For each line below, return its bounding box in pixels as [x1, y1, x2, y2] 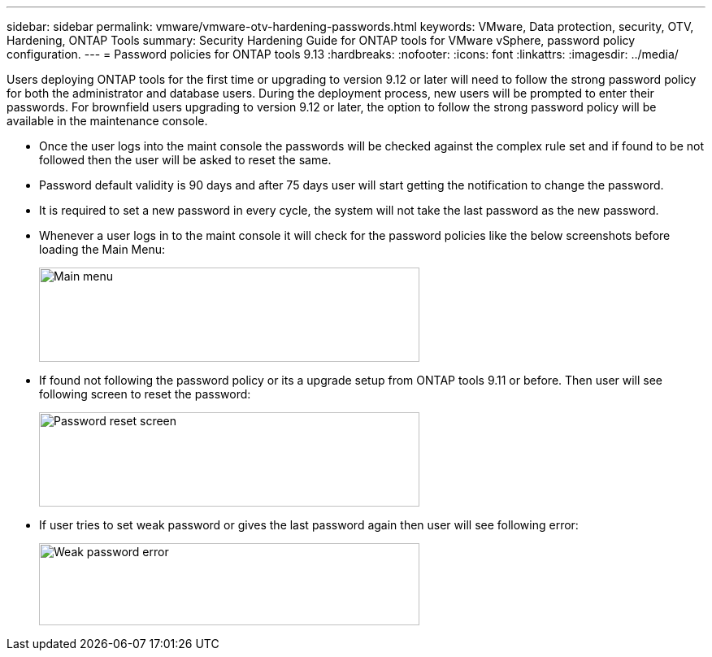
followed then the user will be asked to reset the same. [39, 153, 332, 167]
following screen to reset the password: [39, 387, 251, 401]
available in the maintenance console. [7, 114, 208, 128]
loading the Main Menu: [39, 242, 165, 256]
